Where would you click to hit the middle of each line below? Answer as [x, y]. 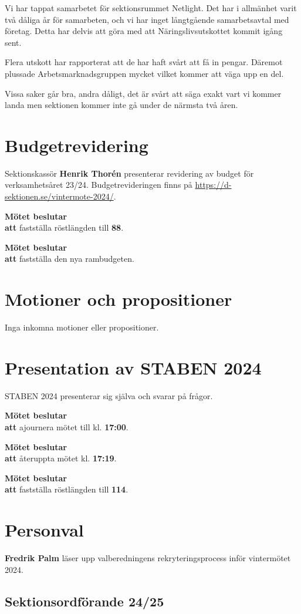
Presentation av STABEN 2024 [133, 367]
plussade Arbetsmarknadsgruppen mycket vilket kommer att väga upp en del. [144, 73]
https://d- [213, 185]
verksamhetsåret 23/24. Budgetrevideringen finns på [99, 185]
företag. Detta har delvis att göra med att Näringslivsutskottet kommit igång [144, 31]
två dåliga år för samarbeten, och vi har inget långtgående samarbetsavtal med [147, 19]
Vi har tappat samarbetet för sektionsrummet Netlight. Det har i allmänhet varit [151, 8]
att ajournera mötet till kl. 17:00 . [67, 427]
